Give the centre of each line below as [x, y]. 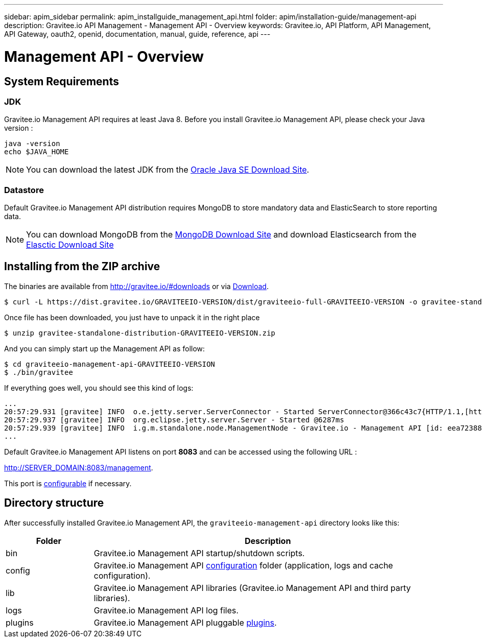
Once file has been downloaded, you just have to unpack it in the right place [132, 317]
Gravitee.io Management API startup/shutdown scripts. [199, 553]
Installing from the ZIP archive [82, 267]
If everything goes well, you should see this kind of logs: [99, 388]
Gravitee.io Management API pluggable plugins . [185, 622]
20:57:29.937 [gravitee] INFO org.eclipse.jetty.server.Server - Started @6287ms [174, 420]
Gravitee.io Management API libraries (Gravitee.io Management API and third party [252, 588]
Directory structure [54, 503]
